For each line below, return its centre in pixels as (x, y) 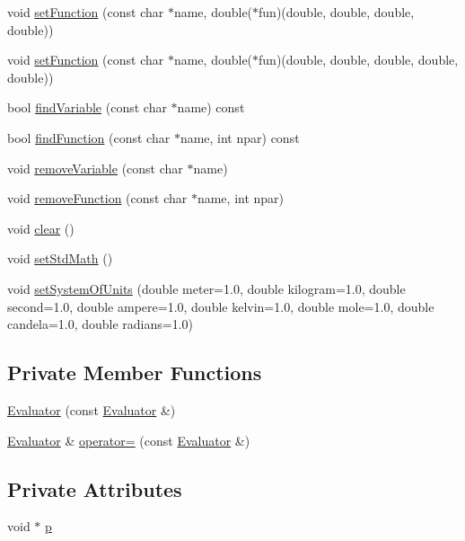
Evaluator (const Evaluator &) (92, 409)
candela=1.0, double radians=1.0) (101, 324)
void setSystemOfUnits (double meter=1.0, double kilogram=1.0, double (206, 288)
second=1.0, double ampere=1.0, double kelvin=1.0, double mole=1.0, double (221, 306)
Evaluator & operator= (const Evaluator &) (129, 440)
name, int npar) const (240, 137)
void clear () (41, 228)
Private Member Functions (135, 372)
